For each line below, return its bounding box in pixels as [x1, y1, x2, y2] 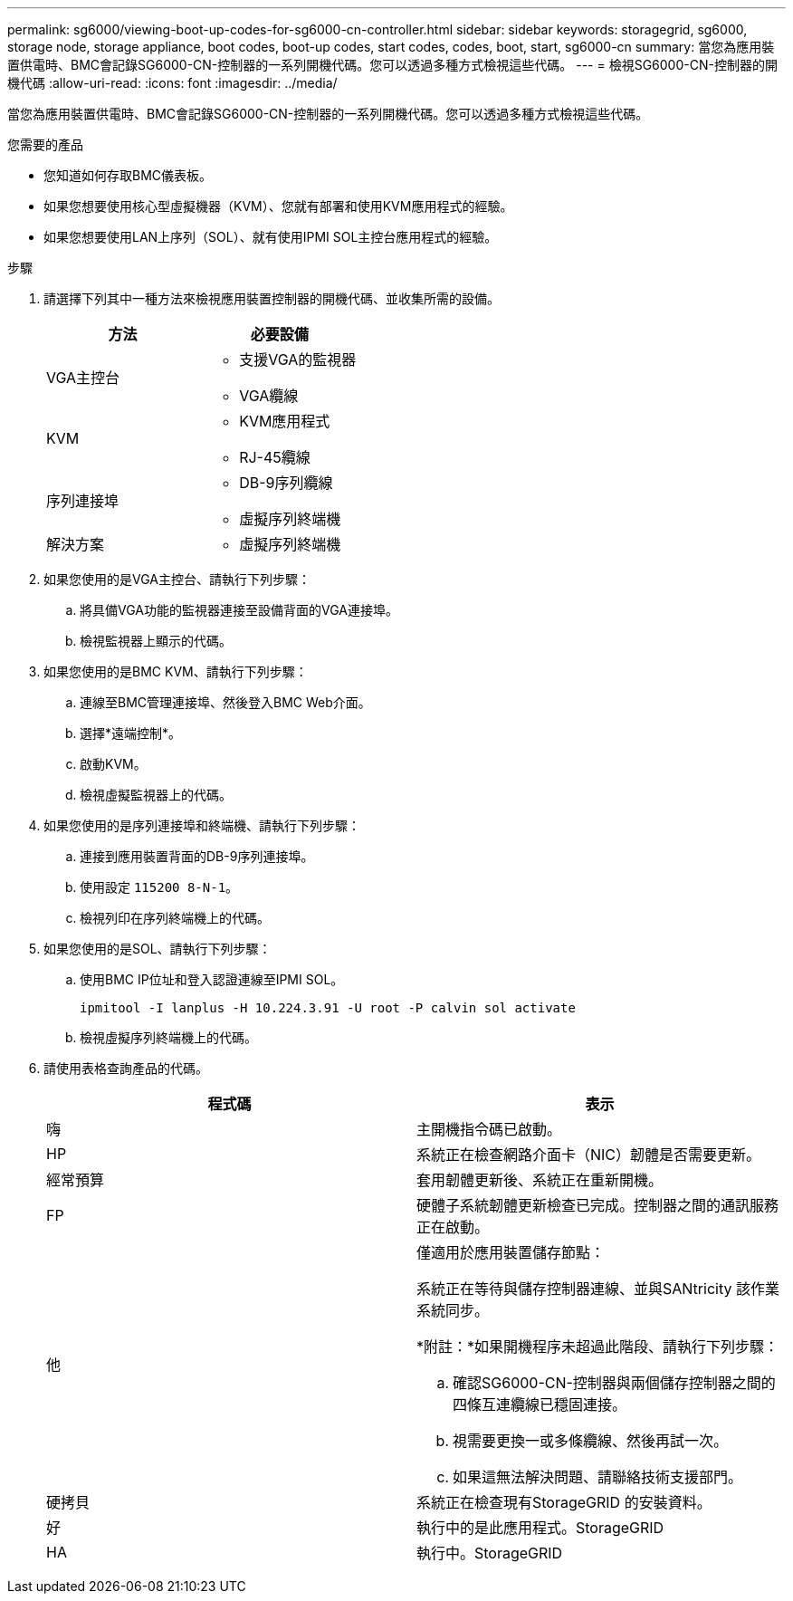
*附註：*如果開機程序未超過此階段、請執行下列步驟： [416, 1337, 779, 1356]
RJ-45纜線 [239, 448, 311, 466]
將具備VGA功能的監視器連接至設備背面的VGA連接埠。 [80, 602, 398, 618]
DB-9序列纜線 [239, 474, 333, 492]
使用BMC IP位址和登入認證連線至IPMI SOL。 [80, 972, 344, 987]
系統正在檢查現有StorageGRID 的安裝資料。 [416, 1493, 712, 1511]
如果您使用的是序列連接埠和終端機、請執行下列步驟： [43, 818, 360, 833]
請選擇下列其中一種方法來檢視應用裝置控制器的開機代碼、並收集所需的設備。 [43, 291, 500, 306]
